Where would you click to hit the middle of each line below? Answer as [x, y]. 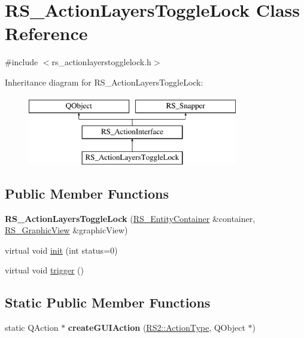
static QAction [32, 328]
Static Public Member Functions [108, 302]
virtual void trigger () [44, 270]
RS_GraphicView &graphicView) [66, 230]
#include [22, 62]
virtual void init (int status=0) [61, 250]
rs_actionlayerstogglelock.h [101, 62]
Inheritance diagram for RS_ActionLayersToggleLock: [104, 82]
